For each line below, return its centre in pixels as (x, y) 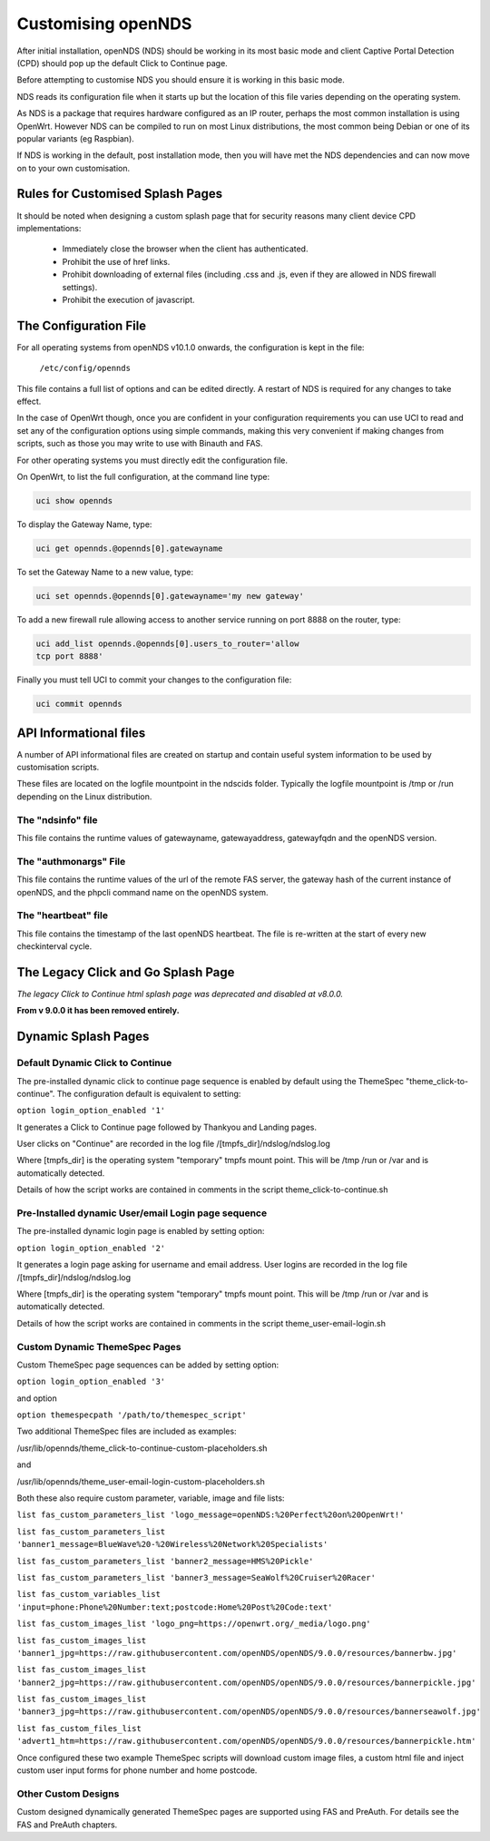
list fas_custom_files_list (79, 1728)
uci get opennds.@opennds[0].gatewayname (129, 548)
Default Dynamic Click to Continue (94, 1063)
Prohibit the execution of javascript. (128, 299)
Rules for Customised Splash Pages (119, 194)
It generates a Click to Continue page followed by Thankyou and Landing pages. (167, 1127)
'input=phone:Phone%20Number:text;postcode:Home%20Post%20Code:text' (175, 1607)
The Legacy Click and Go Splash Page (126, 972)
